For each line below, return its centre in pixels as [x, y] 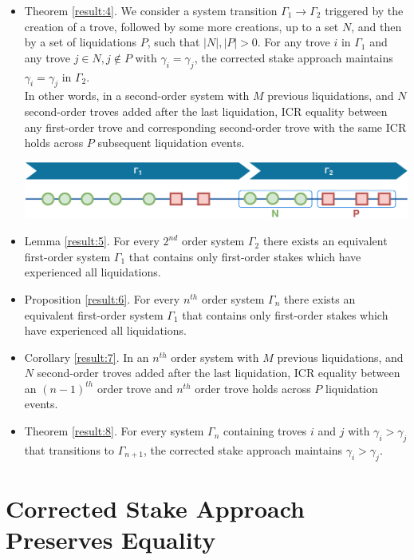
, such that [173, 42]
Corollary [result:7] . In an [87, 357]
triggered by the [364, 10]
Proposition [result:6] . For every [102, 298]
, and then [377, 26]
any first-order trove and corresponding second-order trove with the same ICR [215, 127]
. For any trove [294, 42]
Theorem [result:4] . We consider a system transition [151, 10]
